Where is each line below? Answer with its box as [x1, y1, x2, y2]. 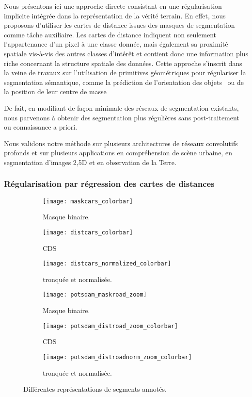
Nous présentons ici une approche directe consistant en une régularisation [4, 1, 222, 11]
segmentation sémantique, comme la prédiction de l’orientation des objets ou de [4, 77, 244, 87]
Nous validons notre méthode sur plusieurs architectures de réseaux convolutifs [4, 138, 238, 148]
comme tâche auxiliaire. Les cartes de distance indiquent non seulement [4, 29, 217, 39]
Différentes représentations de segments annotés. [23, 384, 167, 394]
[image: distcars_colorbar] [43, 229, 133, 236]
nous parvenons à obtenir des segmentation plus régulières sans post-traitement [4, 112, 239, 122]
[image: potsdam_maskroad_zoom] [43, 291, 147, 298]
